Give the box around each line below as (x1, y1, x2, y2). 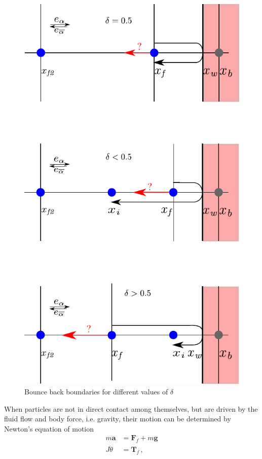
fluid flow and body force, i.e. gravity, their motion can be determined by (4, 413, 231, 424)
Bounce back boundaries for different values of (24, 386, 168, 396)
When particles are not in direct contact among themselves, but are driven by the (4, 403, 258, 414)
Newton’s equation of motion (4, 423, 94, 434)
